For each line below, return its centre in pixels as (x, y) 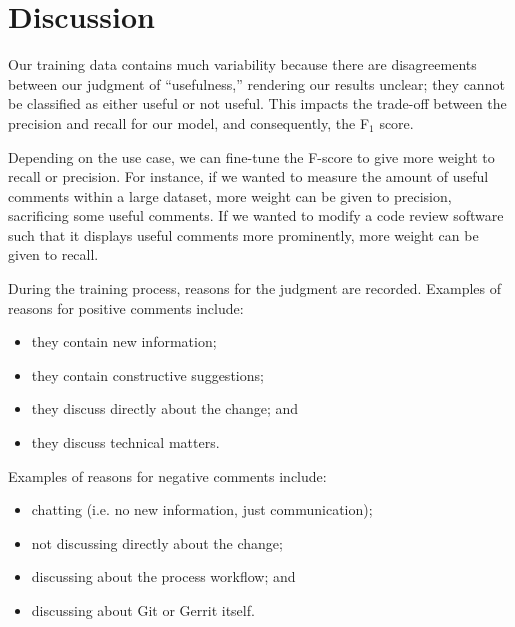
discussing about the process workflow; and (163, 576)
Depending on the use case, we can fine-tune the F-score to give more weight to (251, 156)
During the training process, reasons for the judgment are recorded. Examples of (255, 288)
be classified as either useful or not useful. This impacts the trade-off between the (257, 103)
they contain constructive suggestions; (147, 374)
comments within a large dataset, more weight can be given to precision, (230, 195)
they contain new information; (124, 341)
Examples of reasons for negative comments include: (167, 475)
